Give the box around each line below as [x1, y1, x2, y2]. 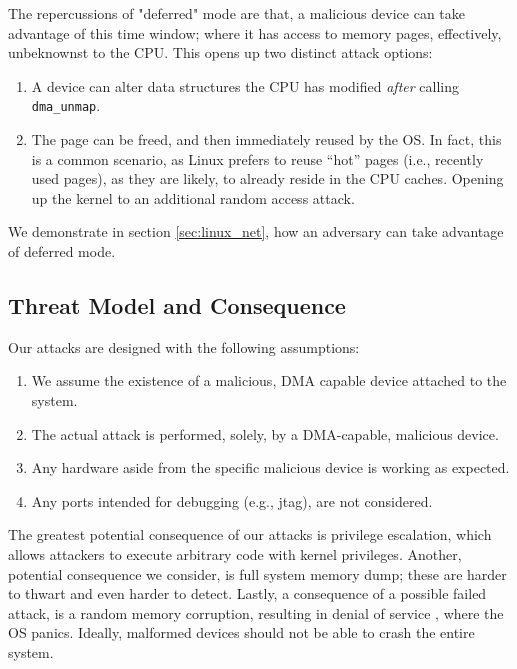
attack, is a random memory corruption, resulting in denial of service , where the [8, 602, 504, 623]
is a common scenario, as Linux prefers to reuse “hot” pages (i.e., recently [31, 148, 484, 169]
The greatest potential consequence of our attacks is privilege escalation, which [8, 524, 492, 545]
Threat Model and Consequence [8, 289, 346, 320]
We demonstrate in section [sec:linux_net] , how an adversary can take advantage [8, 221, 504, 242]
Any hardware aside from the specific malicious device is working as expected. [31, 457, 510, 478]
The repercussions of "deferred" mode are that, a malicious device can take [8, 3, 465, 23]
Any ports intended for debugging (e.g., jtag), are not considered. [31, 490, 433, 511]
